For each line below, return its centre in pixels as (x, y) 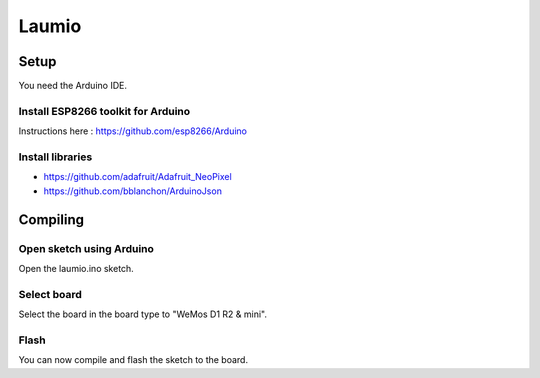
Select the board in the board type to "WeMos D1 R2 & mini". (142, 314)
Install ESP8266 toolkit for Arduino (104, 111)
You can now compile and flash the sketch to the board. (133, 360)
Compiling (51, 219)
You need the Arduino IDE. (72, 86)
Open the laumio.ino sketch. (76, 268)
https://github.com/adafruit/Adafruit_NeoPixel (137, 177)
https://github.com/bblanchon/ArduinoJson (132, 191)
